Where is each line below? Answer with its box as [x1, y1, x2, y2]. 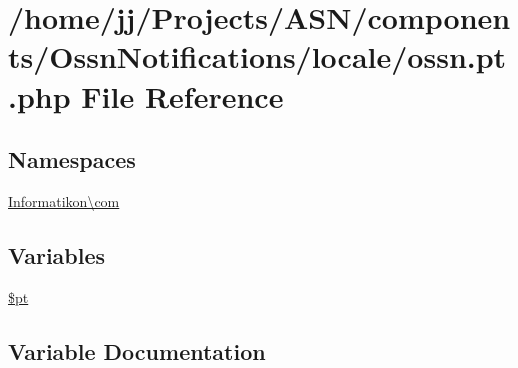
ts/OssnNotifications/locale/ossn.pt [8, 36, 507, 77]
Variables [8, 239, 106, 270]
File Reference [81, 75, 284, 116]
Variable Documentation [8, 335, 266, 366]
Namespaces [8, 144, 136, 175]
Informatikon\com [8, 190, 120, 211]
